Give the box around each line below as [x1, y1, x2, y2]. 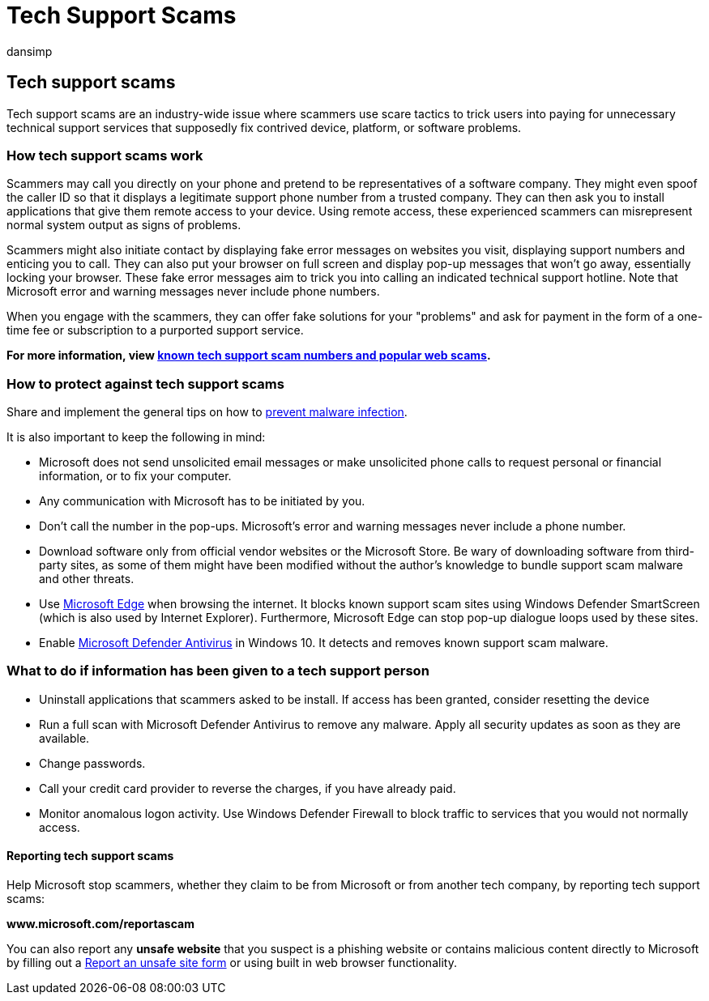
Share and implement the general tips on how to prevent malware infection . [6, 405, 408, 420]
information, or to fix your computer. [39, 469, 232, 483]
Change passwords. [39, 756, 146, 770]
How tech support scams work [6, 147, 203, 164]
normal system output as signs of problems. [6, 218, 241, 232]
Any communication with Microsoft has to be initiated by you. [39, 494, 365, 509]
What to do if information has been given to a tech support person [6, 662, 429, 679]
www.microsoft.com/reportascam [6, 917, 194, 931]
